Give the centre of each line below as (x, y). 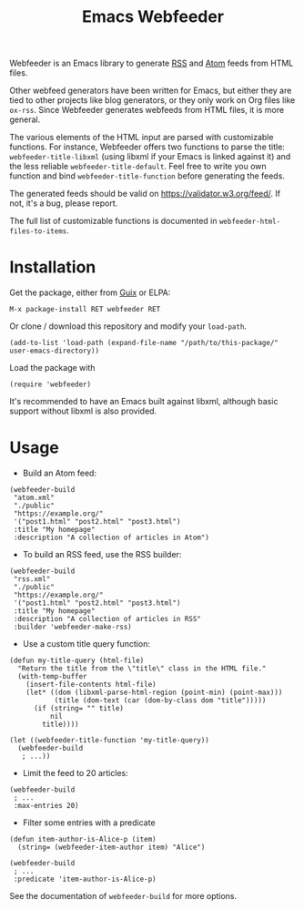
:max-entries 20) (46, 806)
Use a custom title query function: (86, 644)
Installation (53, 267)
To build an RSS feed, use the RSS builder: (102, 555)
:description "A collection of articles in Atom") (111, 538)
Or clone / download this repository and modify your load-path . (128, 326)
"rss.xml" (32, 579)
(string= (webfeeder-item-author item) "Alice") (111, 848)
